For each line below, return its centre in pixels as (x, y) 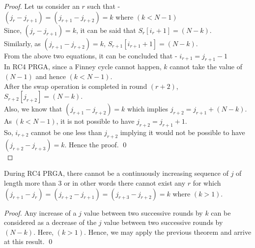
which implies (148, 109)
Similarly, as (22, 43)
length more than (30, 182)
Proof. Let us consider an (42, 6)
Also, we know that (33, 109)
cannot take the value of (206, 67)
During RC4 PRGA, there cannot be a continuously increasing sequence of (116, 173)
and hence (51, 76)
